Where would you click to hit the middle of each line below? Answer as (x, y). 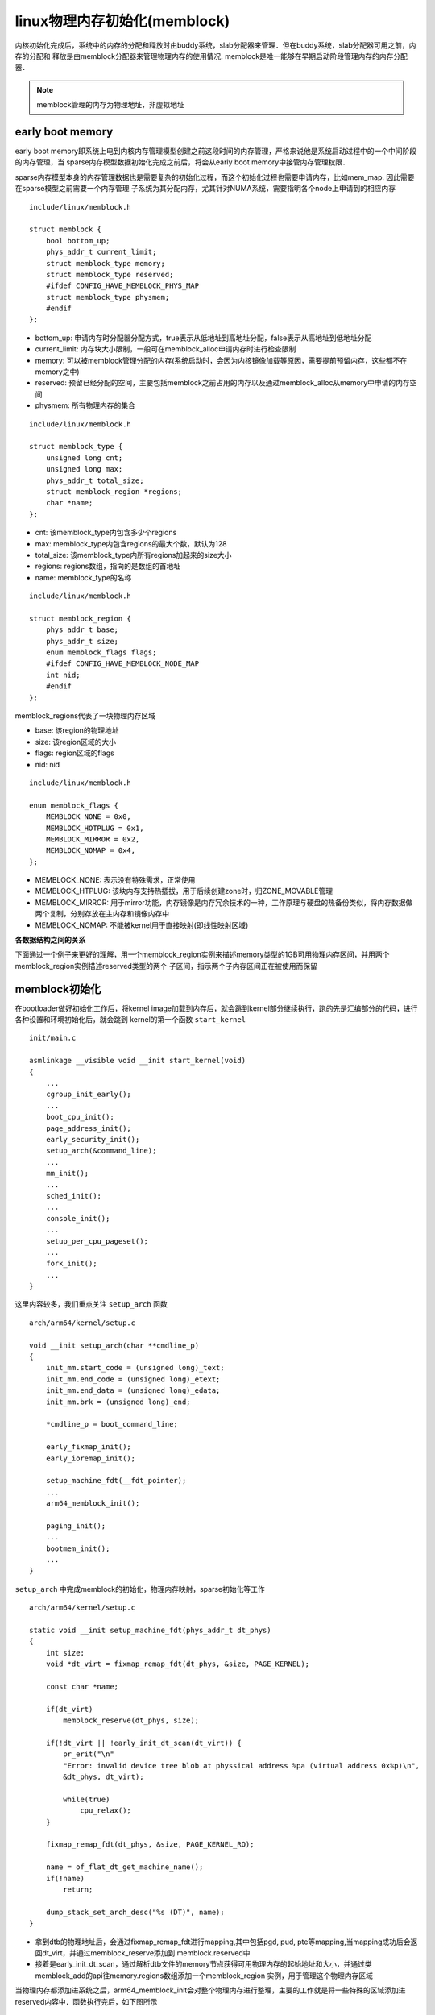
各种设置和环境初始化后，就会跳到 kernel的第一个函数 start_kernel (130, 1020)
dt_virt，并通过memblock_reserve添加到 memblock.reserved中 (146, 1953)
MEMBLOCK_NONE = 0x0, (89, 817)
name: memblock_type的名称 (83, 577)
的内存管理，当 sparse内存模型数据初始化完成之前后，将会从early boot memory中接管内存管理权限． (182, 162)
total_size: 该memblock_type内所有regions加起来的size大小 (133, 555)
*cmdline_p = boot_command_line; (112, 1424)
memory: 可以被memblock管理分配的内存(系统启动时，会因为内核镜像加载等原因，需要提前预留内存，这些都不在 (221, 360)
